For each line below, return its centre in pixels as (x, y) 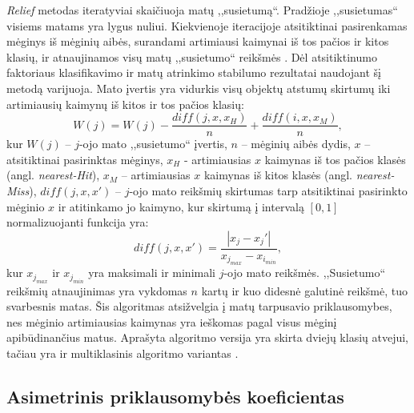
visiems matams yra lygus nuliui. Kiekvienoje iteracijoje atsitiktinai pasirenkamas (207, 25)
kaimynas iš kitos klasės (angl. (278, 175)
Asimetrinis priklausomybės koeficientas (175, 396)
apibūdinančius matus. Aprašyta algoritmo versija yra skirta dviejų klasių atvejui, (208, 337)
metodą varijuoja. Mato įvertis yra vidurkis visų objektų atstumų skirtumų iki (199, 88)
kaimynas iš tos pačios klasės (335, 159)
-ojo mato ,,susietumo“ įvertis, (153, 144)
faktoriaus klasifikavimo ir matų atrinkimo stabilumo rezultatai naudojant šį (194, 72)
